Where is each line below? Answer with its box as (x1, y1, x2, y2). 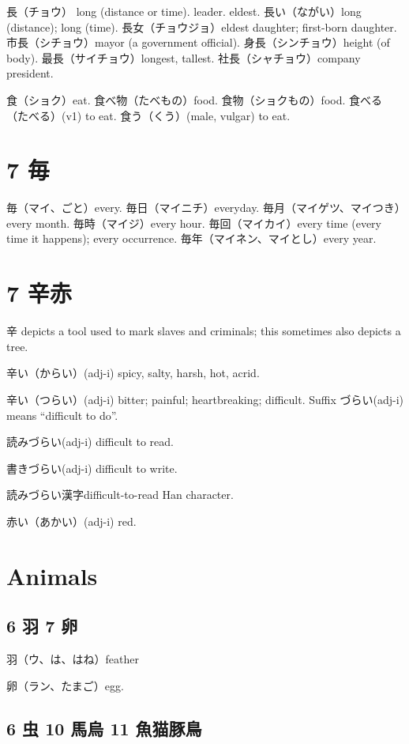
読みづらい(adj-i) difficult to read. (6, 433, 174, 450)
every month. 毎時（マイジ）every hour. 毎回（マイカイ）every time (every (6, 214, 382, 231)
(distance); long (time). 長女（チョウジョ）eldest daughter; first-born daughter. (6, 18, 397, 35)
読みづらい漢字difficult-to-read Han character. (6, 486, 234, 503)
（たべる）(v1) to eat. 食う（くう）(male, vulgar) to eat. (6, 107, 291, 123)
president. (6, 65, 54, 81)
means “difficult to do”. (6, 406, 118, 423)
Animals (6, 559, 98, 591)
